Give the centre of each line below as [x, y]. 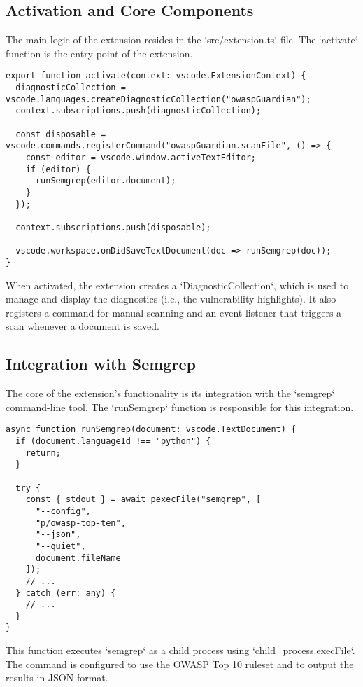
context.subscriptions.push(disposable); [113, 227]
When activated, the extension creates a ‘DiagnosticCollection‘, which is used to [177, 285]
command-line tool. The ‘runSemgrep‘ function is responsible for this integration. [180, 407]
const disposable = [61, 134]
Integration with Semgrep [101, 364]
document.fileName [78, 558]
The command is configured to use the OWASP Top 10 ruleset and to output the [180, 664]
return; [43, 453]
